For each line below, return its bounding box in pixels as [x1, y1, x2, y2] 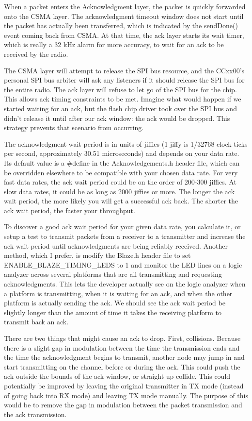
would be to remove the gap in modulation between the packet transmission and [4, 400, 242, 410]
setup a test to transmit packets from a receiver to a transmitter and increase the [4, 231, 246, 241]
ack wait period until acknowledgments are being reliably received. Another [4, 240, 228, 251]
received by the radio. [4, 49, 68, 59]
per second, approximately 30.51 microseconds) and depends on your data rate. [4, 148, 239, 158]
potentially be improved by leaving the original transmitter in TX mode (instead [4, 380, 244, 390]
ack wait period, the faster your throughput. [4, 205, 135, 215]
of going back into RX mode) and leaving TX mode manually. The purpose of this [4, 390, 249, 400]
